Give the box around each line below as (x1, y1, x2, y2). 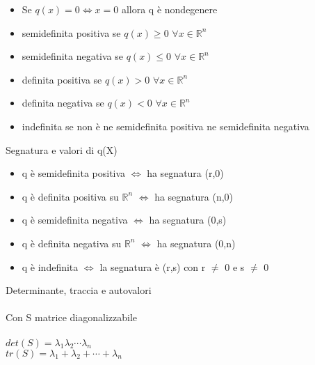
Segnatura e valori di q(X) (6, 142, 118, 157)
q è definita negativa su (22, 235, 122, 250)
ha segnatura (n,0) (154, 189, 234, 203)
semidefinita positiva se (22, 25, 121, 40)
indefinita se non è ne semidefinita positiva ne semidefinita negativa (22, 118, 309, 133)
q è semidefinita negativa (22, 212, 128, 227)
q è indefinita (22, 259, 79, 274)
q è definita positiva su (22, 189, 119, 203)
